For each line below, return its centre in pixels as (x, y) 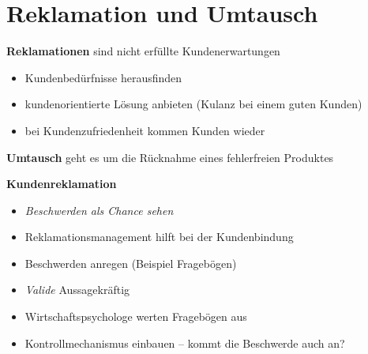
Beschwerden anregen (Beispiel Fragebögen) (131, 263)
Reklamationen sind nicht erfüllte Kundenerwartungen (143, 51)
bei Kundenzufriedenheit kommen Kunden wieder (145, 130)
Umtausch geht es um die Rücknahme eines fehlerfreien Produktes (170, 157)
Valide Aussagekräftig (77, 290)
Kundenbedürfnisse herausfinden (103, 77)
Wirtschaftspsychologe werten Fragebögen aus (136, 316)
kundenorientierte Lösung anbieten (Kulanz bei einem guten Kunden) (193, 104)
